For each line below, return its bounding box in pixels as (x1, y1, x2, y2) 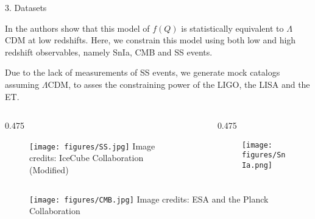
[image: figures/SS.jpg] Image (29, 139, 155, 152)
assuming (5, 77, 40, 90)
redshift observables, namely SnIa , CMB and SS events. (5, 45, 213, 58)
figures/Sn (241, 151, 286, 160)
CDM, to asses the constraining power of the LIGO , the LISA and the (48, 77, 310, 90)
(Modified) (29, 163, 69, 176)
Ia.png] (241, 161, 272, 170)
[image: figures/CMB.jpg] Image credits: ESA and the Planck (29, 192, 269, 205)
